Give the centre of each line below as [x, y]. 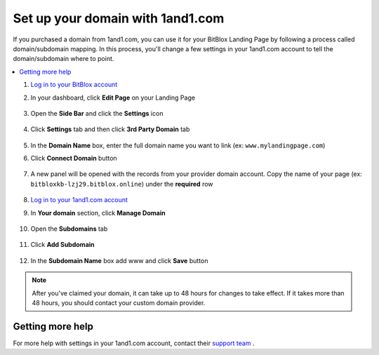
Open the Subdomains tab [69, 229]
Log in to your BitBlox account [74, 85]
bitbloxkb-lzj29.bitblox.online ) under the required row [122, 184]
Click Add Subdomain [62, 245]
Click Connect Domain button [74, 159]
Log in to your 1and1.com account [79, 200]
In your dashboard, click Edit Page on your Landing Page [113, 98]
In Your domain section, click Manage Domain [98, 213]
